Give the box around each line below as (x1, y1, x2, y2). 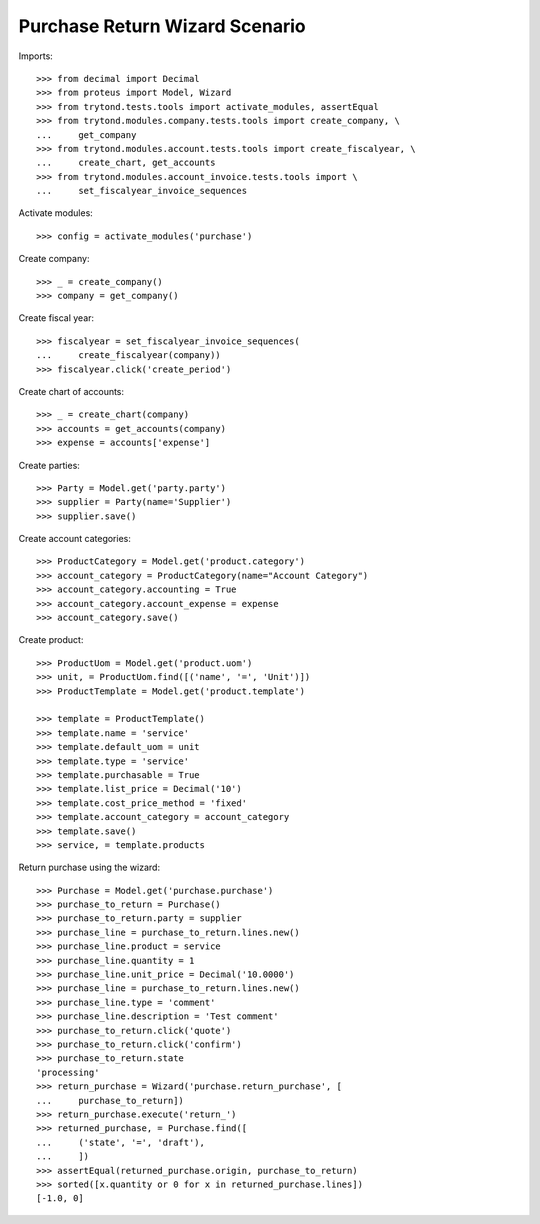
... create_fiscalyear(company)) (36, 350, 222, 361)
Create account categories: (18, 533, 132, 545)
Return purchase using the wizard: (18, 861, 160, 874)
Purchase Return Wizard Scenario (18, 15, 306, 37)
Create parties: (18, 459, 80, 471)
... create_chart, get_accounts (36, 157, 216, 169)
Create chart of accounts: (18, 385, 125, 397)
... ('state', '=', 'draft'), (36, 1136, 205, 1148)
